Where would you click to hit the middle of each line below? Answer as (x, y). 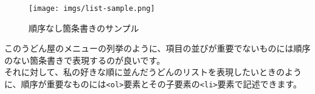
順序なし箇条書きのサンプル (84, 28)
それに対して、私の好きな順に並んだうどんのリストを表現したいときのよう (153, 72)
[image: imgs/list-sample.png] (92, 8)
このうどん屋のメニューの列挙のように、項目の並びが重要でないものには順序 (157, 48)
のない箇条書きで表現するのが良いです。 (85, 60)
